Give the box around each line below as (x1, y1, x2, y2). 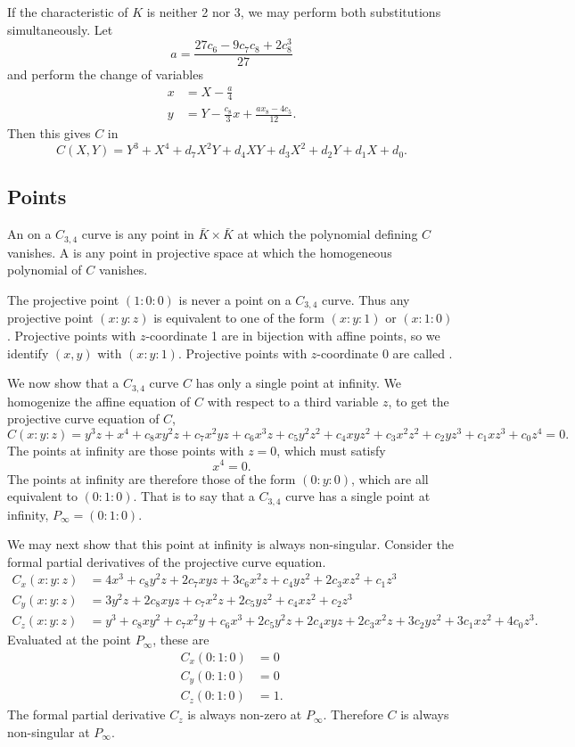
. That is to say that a (133, 487, 255, 505)
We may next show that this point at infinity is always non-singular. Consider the (7, 535, 455, 554)
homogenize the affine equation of (7, 391, 191, 410)
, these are (152, 630, 209, 649)
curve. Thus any (321, 290, 410, 308)
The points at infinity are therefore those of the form (7, 469, 296, 488)
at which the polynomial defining (237, 225, 418, 243)
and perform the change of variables (7, 65, 203, 84)
